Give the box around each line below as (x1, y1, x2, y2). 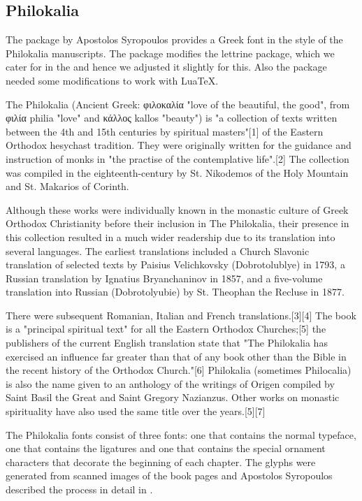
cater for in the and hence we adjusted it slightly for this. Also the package (6, 59, 327, 74)
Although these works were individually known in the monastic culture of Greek (6, 202, 349, 217)
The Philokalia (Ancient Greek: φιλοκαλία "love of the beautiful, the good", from (6, 96, 350, 111)
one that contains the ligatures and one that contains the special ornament (6, 441, 326, 456)
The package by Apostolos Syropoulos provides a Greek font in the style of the (6, 32, 343, 47)
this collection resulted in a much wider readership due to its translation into (6, 229, 335, 244)
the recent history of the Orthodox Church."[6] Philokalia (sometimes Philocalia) (6, 363, 352, 377)
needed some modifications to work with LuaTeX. (6, 73, 219, 87)
